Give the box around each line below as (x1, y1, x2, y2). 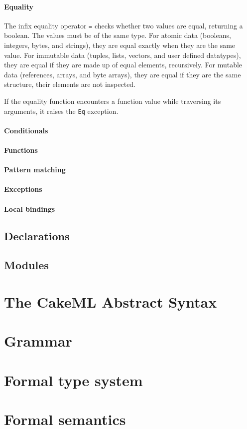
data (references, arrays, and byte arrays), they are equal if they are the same (4, 69, 241, 79)
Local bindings (4, 203, 55, 214)
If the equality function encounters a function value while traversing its (4, 96, 221, 106)
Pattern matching (4, 164, 66, 175)
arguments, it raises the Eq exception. (4, 105, 119, 116)
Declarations (4, 228, 70, 243)
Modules (4, 257, 49, 273)
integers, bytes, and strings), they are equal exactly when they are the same (4, 40, 236, 50)
